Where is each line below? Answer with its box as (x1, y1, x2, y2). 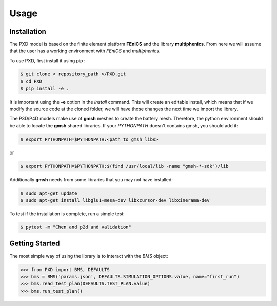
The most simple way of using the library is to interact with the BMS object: (9, 253, 168, 259)
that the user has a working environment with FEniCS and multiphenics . (9, 48, 161, 54)
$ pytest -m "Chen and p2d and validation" (20, 224, 132, 231)
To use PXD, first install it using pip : (9, 57, 86, 64)
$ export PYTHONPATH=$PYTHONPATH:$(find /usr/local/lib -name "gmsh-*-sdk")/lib (20, 163, 229, 169)
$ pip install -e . (20, 85, 69, 91)
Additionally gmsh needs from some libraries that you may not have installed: (9, 176, 173, 182)
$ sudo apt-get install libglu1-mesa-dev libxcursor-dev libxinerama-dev (20, 198, 210, 203)
